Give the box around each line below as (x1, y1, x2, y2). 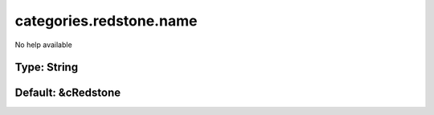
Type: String (14, 61, 79, 74)
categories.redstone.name (14, 12, 198, 30)
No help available (14, 40, 72, 50)
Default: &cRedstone (14, 86, 121, 100)
